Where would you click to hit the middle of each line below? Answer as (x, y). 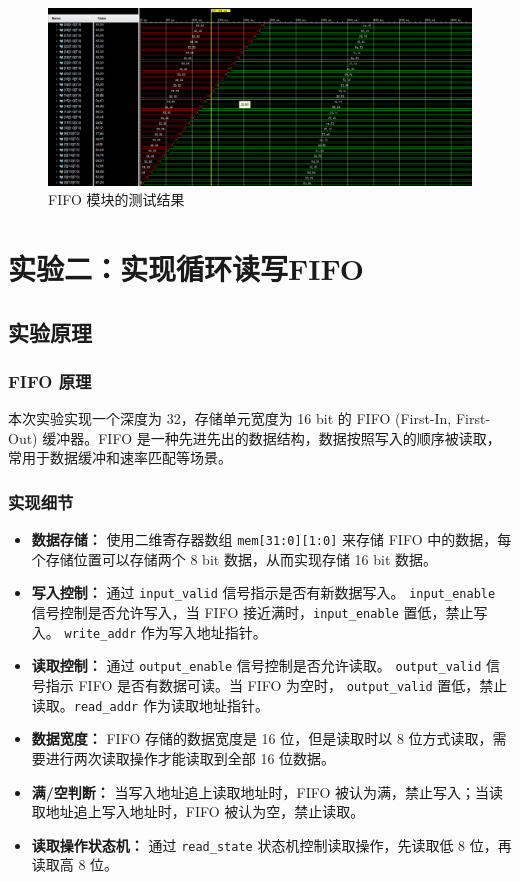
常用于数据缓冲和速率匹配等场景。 (120, 457)
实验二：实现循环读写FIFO (186, 268)
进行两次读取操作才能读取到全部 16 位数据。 (190, 757)
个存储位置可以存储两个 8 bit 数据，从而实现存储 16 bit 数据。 (234, 558)
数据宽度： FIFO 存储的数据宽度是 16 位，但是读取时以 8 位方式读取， (262, 738)
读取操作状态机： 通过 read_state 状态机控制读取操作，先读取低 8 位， (264, 844)
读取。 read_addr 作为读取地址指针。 (150, 704)
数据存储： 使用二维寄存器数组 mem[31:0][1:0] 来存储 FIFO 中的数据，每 (271, 539)
